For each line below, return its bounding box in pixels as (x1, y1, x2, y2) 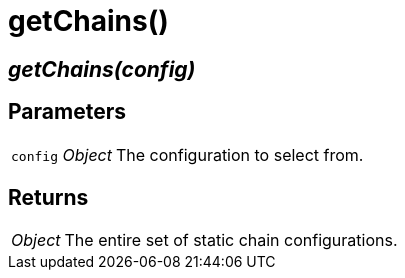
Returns (8, 185, 89, 211)
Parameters (8, 99, 126, 125)
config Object (11, 144, 112, 165)
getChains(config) (8, 56, 196, 82)
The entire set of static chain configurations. (64, 230, 398, 251)
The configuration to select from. (116, 144, 364, 165)
